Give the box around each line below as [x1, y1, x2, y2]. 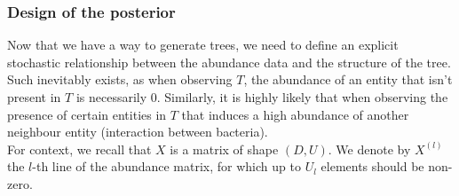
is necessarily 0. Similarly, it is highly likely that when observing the [75, 88, 448, 106]
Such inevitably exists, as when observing [7, 70, 233, 89]
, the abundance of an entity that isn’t [243, 70, 453, 89]
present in [7, 88, 61, 106]
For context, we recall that [7, 139, 152, 158]
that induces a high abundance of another [181, 105, 409, 123]
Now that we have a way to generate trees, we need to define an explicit [7, 35, 399, 54]
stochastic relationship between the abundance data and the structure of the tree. [7, 52, 451, 71]
